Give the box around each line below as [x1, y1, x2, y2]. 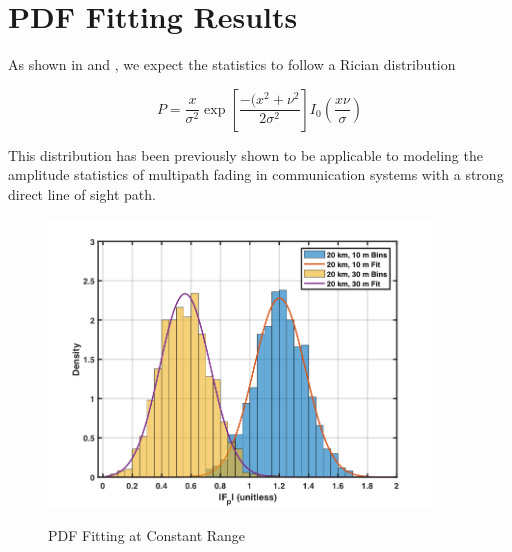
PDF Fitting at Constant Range [48, 525, 246, 546]
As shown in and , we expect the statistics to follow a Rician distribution [8, 54, 456, 75]
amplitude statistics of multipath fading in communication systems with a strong [8, 164, 504, 185]
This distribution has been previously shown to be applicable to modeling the [8, 144, 483, 165]
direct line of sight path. [8, 183, 156, 204]
